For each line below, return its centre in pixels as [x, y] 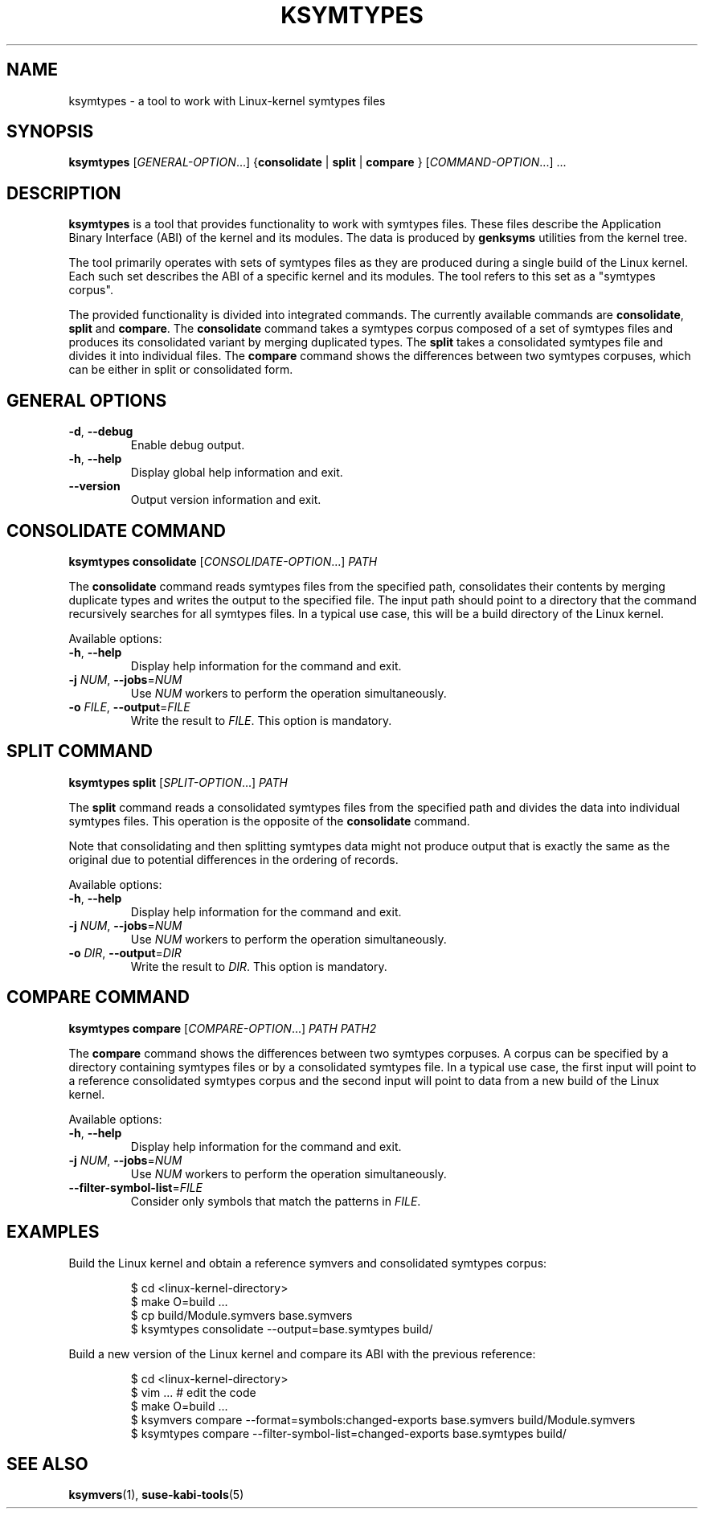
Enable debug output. [188, 445]
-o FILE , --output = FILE [129, 706]
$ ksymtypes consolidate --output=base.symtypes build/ [282, 1329]
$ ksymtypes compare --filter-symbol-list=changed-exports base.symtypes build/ [348, 1433]
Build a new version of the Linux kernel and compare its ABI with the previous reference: [302, 1353]
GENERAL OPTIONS [87, 400]
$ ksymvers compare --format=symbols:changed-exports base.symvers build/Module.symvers [383, 1419]
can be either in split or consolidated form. [181, 370]
